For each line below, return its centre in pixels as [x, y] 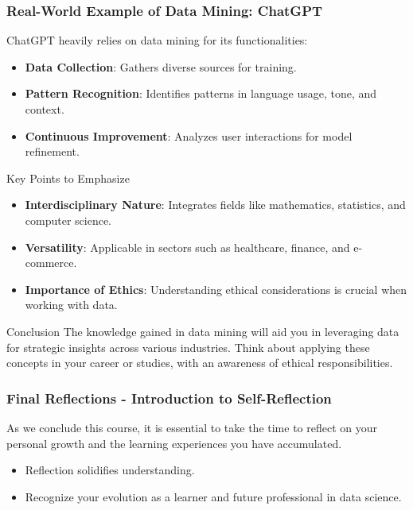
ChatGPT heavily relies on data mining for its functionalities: [157, 40]
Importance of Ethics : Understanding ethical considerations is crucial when [216, 289]
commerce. [51, 263]
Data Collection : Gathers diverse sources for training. [161, 66]
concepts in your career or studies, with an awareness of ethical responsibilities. [200, 363]
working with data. [71, 305]
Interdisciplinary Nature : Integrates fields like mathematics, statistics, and [215, 205]
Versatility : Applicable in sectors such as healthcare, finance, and [187, 247]
